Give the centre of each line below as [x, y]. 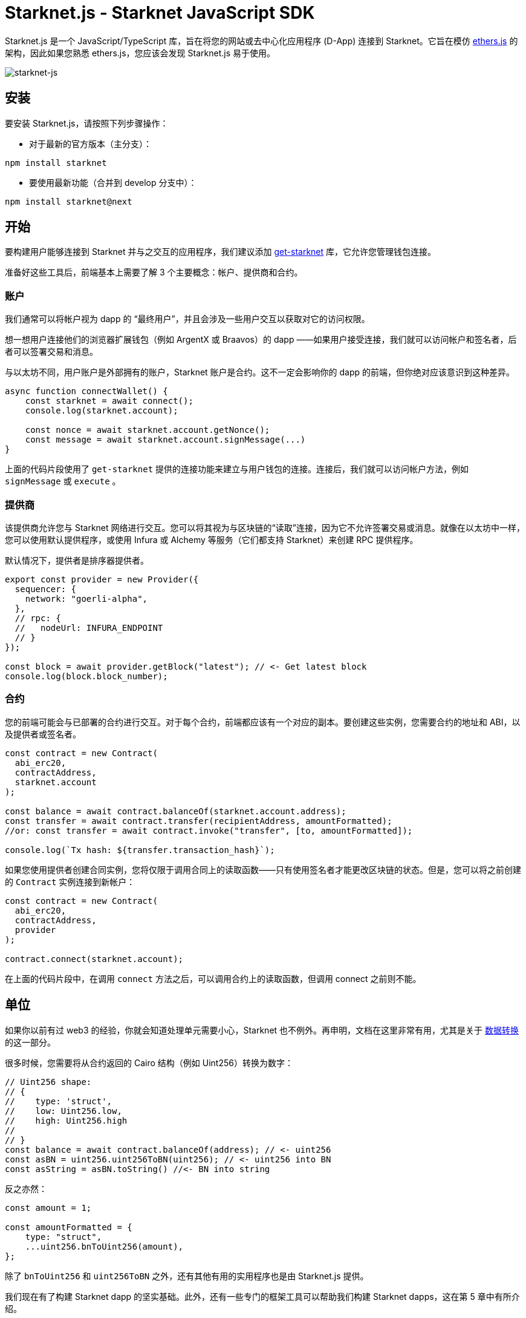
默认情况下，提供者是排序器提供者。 [77, 560]
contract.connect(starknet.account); [94, 959]
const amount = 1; [48, 1208]
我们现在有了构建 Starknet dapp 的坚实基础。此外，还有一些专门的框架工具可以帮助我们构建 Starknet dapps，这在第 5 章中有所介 [262, 1296]
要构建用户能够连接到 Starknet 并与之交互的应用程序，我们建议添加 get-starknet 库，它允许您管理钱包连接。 [221, 252]
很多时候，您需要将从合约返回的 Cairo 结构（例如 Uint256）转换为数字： [149, 1063]
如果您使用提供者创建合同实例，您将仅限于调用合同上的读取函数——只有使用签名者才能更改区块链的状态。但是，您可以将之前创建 [263, 869]
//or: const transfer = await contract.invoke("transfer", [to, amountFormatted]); [209, 830]
